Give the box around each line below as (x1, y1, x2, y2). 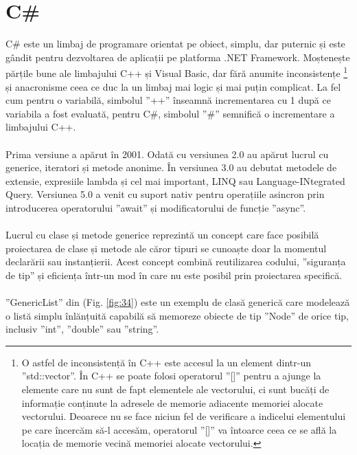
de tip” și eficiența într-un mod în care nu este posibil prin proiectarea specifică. (5, 267, 343, 282)
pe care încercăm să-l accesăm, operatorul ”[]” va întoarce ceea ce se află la (21, 422, 337, 436)
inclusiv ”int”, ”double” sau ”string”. (5, 322, 159, 336)
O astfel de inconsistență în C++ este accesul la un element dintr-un (21, 355, 311, 369)
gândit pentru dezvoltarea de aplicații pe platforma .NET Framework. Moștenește (5, 49, 350, 64)
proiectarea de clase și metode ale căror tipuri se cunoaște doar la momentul (5, 241, 327, 255)
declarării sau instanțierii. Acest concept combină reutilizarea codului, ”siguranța (5, 254, 346, 269)
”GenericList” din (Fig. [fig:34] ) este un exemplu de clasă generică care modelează (5, 295, 350, 309)
